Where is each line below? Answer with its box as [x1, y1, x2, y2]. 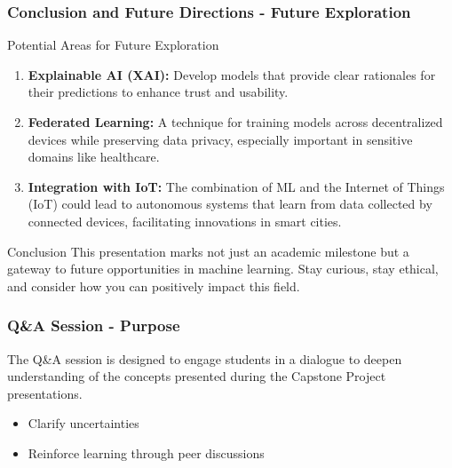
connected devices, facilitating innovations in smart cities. [28, 211, 342, 230]
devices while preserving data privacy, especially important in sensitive [28, 130, 413, 148]
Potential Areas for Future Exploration [7, 36, 219, 54]
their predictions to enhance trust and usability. [28, 83, 289, 101]
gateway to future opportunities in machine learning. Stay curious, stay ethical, [7, 259, 439, 278]
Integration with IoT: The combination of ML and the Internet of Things [28, 177, 445, 195]
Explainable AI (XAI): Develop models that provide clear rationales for [28, 65, 436, 83]
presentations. [7, 384, 83, 402]
